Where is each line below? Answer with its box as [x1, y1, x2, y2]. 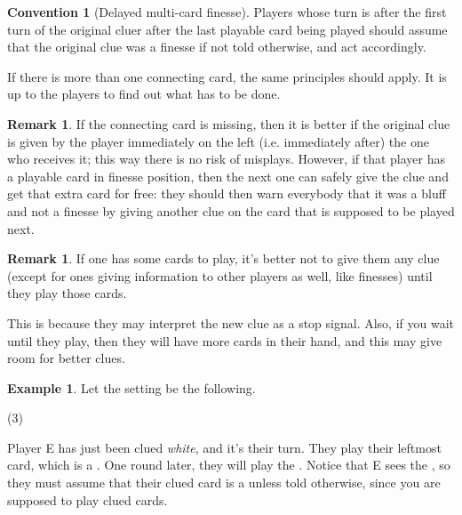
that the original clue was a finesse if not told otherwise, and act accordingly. [7, 37, 426, 56]
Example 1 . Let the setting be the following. [7, 378, 256, 397]
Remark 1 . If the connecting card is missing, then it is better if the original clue [7, 114, 450, 133]
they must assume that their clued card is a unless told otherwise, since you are [7, 473, 441, 492]
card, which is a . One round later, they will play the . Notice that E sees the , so [7, 455, 450, 474]
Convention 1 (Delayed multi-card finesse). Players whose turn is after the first [7, 3, 447, 20]
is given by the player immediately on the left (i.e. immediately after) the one [7, 132, 429, 150]
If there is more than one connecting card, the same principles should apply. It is [7, 67, 447, 85]
